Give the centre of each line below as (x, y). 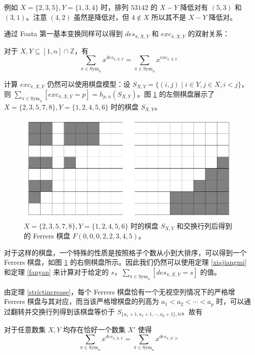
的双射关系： (209, 33)
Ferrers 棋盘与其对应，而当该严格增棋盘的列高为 (82, 301)
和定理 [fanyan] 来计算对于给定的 (56, 271)
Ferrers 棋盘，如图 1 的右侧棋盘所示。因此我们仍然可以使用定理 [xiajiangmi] (126, 262)
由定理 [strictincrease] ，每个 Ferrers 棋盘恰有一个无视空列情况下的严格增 (120, 291)
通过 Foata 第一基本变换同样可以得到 (63, 33)
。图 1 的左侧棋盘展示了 (176, 93)
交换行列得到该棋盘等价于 (73, 311)
